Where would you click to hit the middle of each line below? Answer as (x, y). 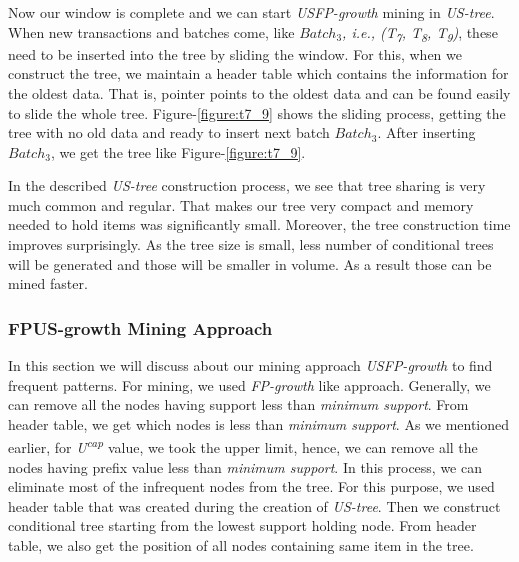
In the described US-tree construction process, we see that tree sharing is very (247, 185)
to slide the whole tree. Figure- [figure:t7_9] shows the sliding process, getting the (257, 112)
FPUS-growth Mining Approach (140, 327)
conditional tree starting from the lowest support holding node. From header (242, 525)
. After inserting (426, 132)
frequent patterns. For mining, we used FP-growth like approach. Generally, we (249, 384)
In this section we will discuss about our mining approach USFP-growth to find (250, 365)
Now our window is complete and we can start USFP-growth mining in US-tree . (251, 12)
